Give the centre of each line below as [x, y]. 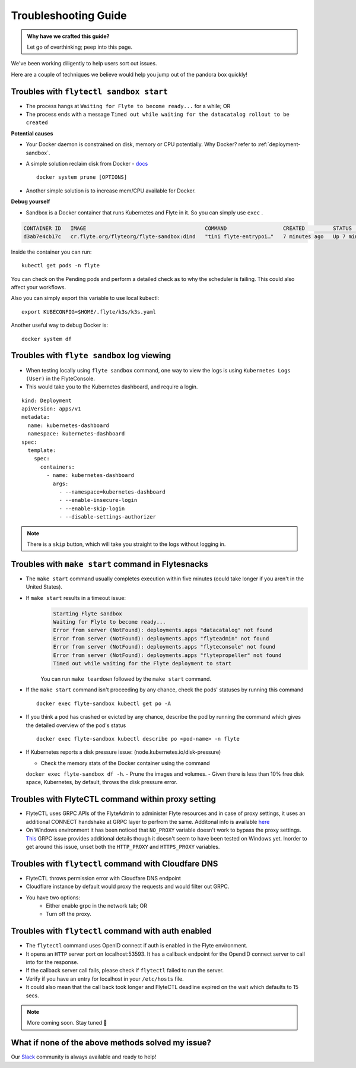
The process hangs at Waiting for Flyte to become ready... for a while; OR [128, 106]
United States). [44, 587]
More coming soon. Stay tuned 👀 [67, 1023]
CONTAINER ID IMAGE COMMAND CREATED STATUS [188, 228]
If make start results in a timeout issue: [76, 598]
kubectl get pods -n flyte [61, 266]
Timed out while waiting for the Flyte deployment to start [142, 663]
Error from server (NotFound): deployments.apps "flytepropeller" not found [167, 655]
